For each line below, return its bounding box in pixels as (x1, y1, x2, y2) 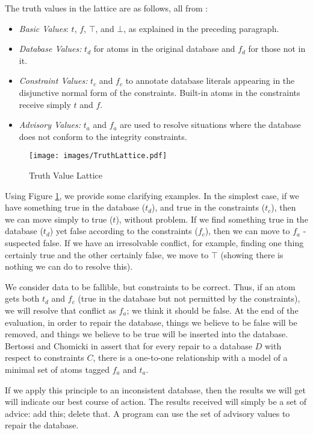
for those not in (248, 42, 306, 55)
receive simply (19, 98, 71, 110)
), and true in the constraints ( (152, 201, 265, 214)
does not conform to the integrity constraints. (19, 130, 187, 142)
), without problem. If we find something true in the (116, 212, 308, 225)
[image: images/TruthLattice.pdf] (29, 151, 167, 160)
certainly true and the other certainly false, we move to (5, 248, 209, 261)
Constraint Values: (19, 74, 88, 87)
